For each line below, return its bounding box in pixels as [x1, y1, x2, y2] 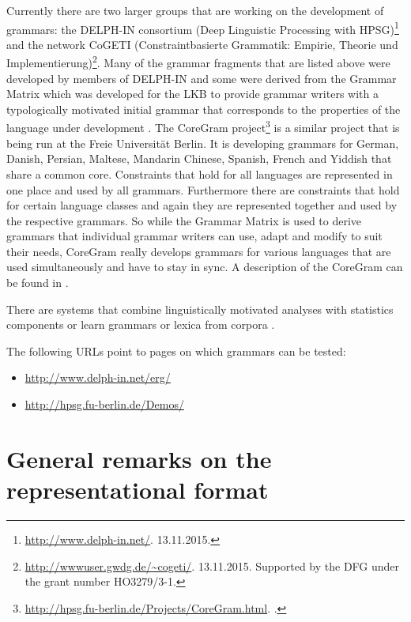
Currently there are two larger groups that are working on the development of [6, 2, 384, 18]
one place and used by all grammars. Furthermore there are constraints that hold [6, 181, 400, 198]
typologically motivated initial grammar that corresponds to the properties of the [6, 100, 401, 117]
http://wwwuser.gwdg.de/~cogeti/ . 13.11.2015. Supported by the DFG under [25, 557, 400, 574]
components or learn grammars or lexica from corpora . [6, 316, 275, 333]
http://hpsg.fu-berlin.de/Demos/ [25, 396, 184, 413]
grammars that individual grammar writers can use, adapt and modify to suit [6, 228, 383, 244]
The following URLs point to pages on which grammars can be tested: [6, 342, 346, 359]
